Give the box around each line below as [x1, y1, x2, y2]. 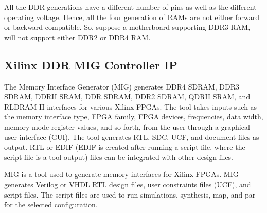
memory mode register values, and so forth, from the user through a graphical [4, 121, 250, 132]
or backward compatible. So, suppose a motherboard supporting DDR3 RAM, [4, 22, 251, 32]
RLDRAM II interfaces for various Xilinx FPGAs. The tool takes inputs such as [4, 101, 257, 112]
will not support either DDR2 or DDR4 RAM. [4, 31, 151, 42]
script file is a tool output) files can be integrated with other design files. [4, 151, 234, 162]
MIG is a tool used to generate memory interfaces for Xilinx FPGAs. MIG [4, 169, 239, 180]
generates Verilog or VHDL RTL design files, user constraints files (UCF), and [4, 179, 251, 189]
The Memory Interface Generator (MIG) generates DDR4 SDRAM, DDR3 [4, 81, 240, 92]
